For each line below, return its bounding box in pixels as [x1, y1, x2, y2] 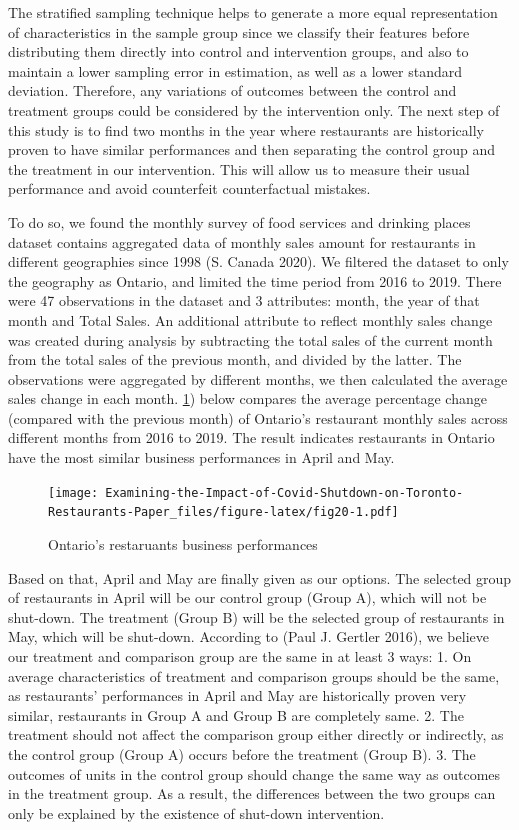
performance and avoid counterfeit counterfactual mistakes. [8, 178, 371, 199]
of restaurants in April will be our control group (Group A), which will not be [8, 587, 487, 608]
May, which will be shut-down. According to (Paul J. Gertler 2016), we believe [8, 626, 489, 647]
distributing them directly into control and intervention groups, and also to [8, 41, 469, 62]
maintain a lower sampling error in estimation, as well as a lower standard [8, 60, 463, 81]
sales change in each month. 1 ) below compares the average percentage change [8, 388, 487, 409]
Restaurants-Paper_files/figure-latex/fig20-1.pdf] [48, 505, 399, 520]
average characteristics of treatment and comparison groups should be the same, [8, 665, 500, 686]
